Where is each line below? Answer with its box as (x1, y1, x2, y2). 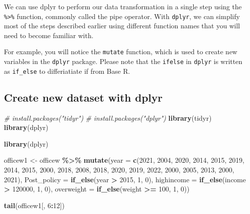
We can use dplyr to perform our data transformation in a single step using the (4, 1, 242, 11)
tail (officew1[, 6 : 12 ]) (4, 200, 65, 210)
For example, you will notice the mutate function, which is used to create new (4, 46, 237, 57)
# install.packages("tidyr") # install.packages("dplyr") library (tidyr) (4, 112, 212, 123)
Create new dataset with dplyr (4, 89, 163, 105)
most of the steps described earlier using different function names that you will (4, 21, 240, 31)
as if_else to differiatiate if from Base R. (4, 65, 130, 76)
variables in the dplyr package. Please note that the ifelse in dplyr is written (4, 56, 243, 66)
